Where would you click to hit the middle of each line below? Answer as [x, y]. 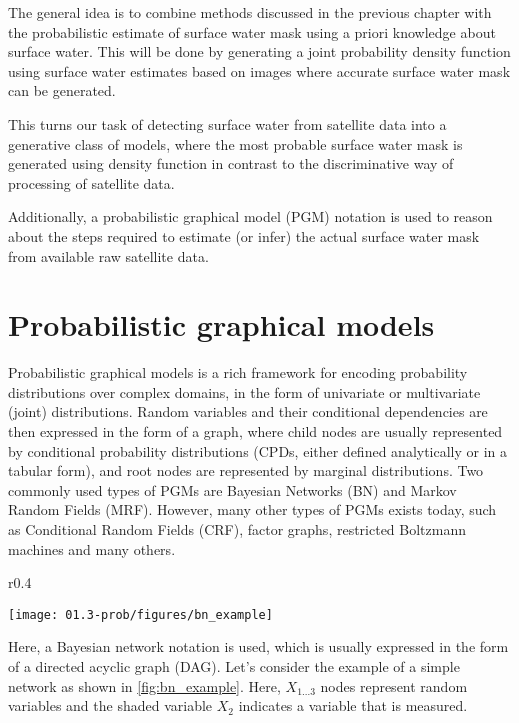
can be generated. [62, 90]
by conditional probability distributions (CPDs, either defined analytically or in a [258, 450]
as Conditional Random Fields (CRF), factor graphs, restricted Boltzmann [237, 529]
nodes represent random [394, 685]
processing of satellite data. [91, 182]
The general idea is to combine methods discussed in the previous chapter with [250, 12]
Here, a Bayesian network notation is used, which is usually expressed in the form [258, 646]
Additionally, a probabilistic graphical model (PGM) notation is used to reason [250, 216]
